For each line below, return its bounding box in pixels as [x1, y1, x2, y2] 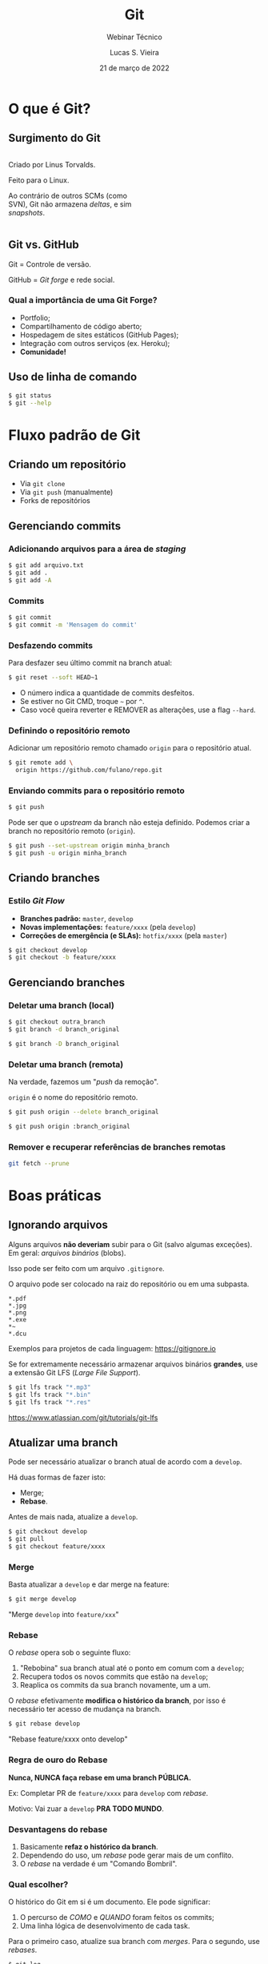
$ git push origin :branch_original [8, 1122, 130, 1130]
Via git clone [19, 479, 66, 489]
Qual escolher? [8, 1878, 69, 1890]
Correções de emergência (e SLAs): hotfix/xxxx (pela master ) [19, 931, 227, 940]
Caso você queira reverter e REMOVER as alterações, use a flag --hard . [19, 705, 256, 714]
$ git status [8, 391, 52, 400]
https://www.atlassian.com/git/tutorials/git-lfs [8, 1412, 158, 1423]
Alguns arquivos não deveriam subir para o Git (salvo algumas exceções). [8, 1239, 253, 1249]
